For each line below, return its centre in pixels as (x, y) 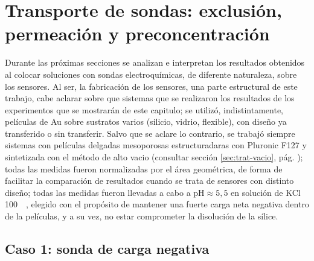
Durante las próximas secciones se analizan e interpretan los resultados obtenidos (155, 62)
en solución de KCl (266, 192)
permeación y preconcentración (137, 33)
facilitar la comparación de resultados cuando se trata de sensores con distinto (149, 181)
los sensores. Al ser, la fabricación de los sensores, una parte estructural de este (151, 86)
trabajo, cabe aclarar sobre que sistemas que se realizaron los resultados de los (150, 98)
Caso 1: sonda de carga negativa (107, 249)
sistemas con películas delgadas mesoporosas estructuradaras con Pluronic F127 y (156, 145)
